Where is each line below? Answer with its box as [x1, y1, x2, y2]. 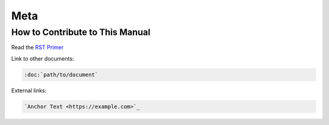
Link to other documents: [11, 55, 74, 62]
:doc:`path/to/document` [24, 71, 99, 78]
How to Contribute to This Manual [11, 27, 150, 38]
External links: [11, 87, 47, 94]
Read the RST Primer [11, 44, 64, 51]
